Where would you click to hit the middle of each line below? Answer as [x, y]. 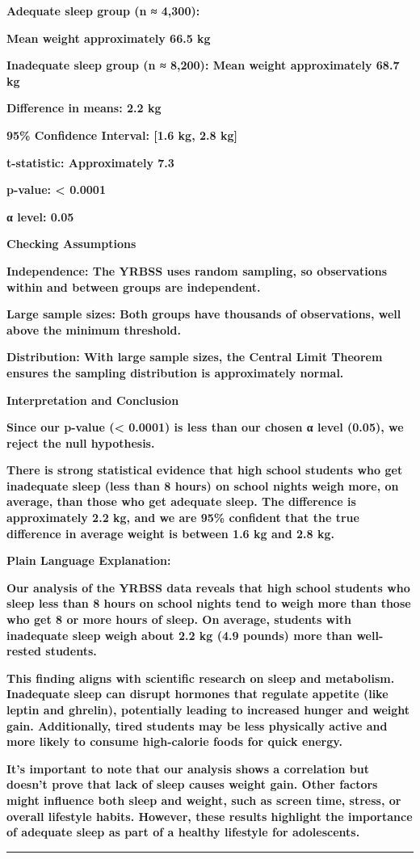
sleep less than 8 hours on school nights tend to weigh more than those [209, 603]
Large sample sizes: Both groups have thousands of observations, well [204, 314]
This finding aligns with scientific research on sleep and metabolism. [201, 678]
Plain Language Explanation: [89, 560]
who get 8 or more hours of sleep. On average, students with [179, 619]
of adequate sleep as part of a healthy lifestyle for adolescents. [183, 832]
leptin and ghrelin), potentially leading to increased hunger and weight [208, 710]
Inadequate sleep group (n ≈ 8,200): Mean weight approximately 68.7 [203, 65]
